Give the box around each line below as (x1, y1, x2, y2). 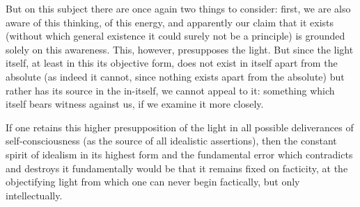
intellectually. (6, 188, 63, 202)
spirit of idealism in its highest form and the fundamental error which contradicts (6, 147, 353, 161)
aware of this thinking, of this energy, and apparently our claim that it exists (6, 15, 334, 29)
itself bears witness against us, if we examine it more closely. (6, 97, 264, 111)
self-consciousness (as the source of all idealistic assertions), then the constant (6, 133, 337, 148)
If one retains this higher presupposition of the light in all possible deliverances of (6, 119, 354, 134)
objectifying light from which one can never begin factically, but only (6, 174, 300, 189)
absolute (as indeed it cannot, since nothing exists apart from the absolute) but (6, 69, 345, 83)
